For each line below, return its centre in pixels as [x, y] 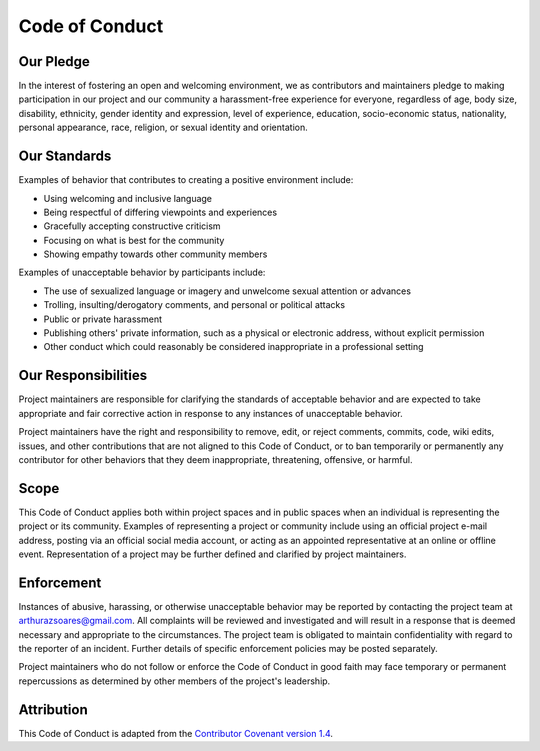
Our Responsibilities [83, 375]
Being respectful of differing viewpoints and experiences [160, 212]
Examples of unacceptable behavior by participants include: [142, 272]
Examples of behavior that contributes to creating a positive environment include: [186, 180]
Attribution [53, 709]
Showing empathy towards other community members [155, 254]
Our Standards [65, 156]
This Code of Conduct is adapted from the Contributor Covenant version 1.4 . [176, 733]
